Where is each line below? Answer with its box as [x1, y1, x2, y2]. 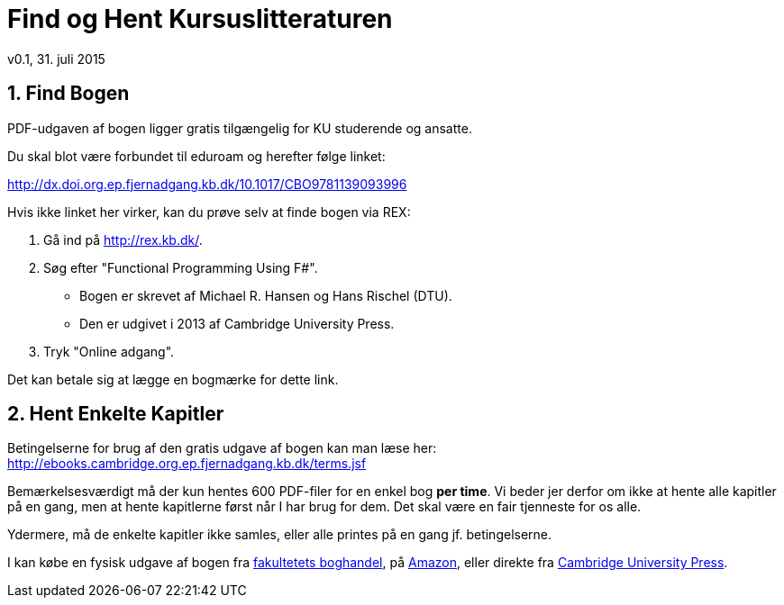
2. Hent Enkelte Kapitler [7, 402, 224, 426]
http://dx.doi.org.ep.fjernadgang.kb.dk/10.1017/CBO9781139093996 [7, 176, 407, 192]
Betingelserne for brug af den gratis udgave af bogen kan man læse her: [7, 440, 437, 456]
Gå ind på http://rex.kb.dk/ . [43, 231, 203, 248]
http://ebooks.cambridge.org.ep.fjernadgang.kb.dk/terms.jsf [7, 456, 367, 472]
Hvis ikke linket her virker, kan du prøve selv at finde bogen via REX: [7, 203, 411, 220]
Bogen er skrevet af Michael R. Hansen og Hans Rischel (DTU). [79, 287, 452, 303]
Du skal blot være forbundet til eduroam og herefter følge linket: [7, 148, 386, 164]
